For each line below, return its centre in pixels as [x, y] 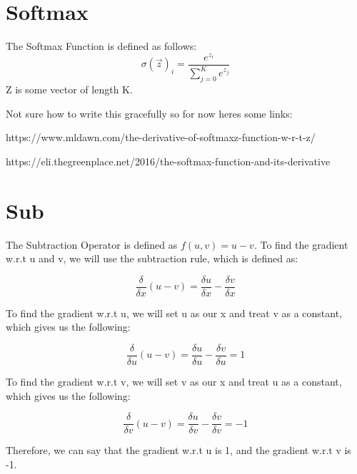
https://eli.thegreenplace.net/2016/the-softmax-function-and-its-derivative [168, 161]
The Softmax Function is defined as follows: [101, 46]
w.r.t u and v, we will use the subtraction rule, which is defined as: [152, 258]
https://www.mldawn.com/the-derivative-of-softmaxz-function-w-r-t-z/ [161, 137]
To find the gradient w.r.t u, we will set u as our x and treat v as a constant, [174, 313]
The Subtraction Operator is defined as [92, 244]
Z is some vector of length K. [69, 89]
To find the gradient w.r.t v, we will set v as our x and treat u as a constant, [174, 381]
